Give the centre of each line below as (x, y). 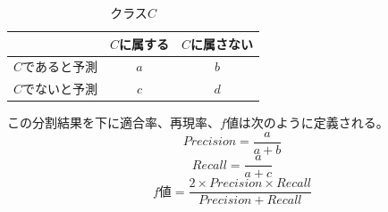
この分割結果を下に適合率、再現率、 (114, 122)
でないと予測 (60, 89)
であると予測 (60, 66)
